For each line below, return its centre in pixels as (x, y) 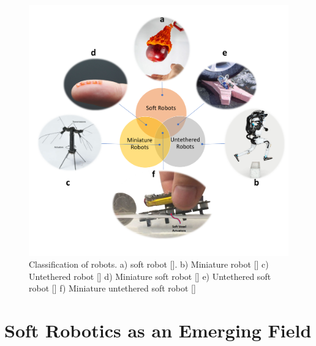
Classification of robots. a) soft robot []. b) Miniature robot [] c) (149, 264)
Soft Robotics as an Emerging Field (158, 330)
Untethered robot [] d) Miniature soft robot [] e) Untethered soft (150, 276)
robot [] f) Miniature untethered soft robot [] (112, 288)
